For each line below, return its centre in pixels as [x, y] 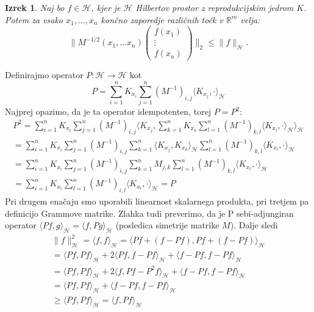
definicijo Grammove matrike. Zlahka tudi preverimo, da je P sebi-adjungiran [149, 213]
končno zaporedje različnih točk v [162, 19]
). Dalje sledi [254, 225]
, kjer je [106, 7]
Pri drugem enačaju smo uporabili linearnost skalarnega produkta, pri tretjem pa [157, 201]
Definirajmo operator [44, 75]
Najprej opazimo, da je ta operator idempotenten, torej [108, 111]
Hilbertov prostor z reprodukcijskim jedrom [215, 7]
